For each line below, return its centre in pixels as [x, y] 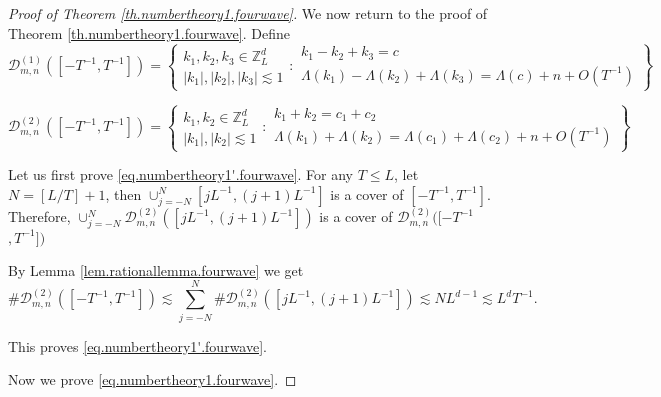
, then [123, 193]
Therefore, [39, 216]
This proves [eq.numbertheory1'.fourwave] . [137, 345]
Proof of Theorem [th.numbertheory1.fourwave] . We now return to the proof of [248, 13]
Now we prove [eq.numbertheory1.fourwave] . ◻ [152, 379]
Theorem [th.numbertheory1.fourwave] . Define [149, 32]
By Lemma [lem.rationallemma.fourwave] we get [156, 269]
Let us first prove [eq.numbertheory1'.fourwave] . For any [180, 174]
